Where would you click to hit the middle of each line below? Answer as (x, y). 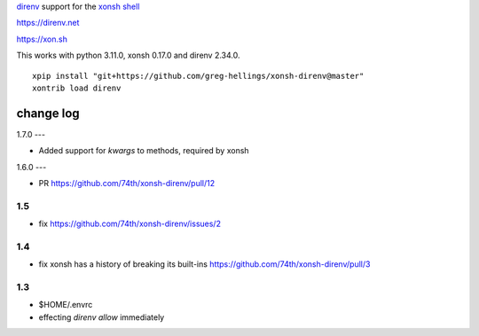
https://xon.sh (42, 39)
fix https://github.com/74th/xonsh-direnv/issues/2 (130, 224)
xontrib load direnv (77, 88)
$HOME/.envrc (66, 305)
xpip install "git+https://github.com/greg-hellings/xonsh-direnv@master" (198, 76)
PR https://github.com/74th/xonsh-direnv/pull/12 (127, 184)
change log (48, 113)
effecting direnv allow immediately (102, 317)
